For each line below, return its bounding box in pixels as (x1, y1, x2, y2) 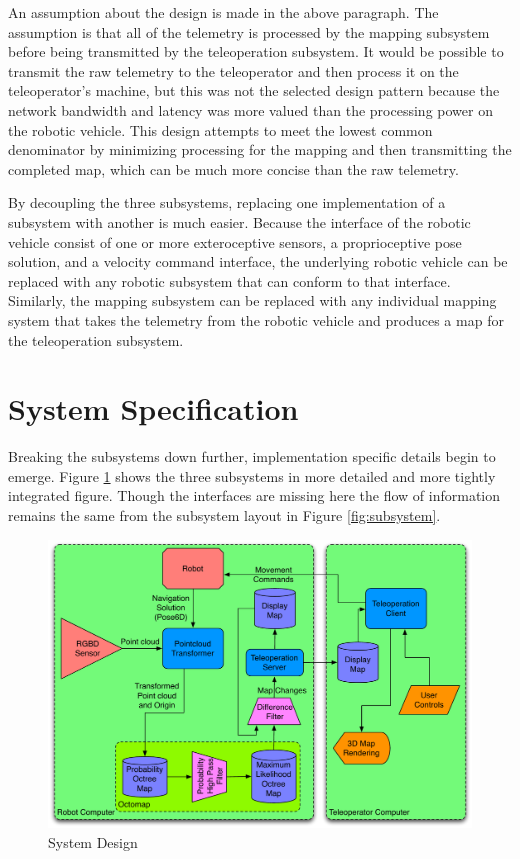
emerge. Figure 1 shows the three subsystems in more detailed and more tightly (8, 465, 496, 486)
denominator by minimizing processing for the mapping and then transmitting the (8, 139, 512, 160)
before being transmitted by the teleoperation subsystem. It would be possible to (8, 41, 504, 62)
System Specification (8, 388, 299, 429)
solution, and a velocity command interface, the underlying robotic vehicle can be (8, 251, 508, 272)
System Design (48, 831, 138, 852)
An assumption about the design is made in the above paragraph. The (8, 2, 439, 22)
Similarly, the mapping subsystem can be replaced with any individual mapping (8, 290, 497, 311)
